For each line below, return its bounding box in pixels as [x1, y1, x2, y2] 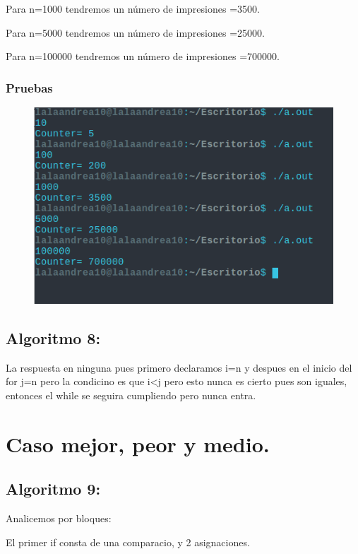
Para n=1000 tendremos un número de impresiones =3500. [6, 1, 260, 16]
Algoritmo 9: [6, 478, 101, 500]
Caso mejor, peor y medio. [6, 429, 270, 458]
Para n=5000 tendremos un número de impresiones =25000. [6, 25, 265, 40]
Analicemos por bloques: [6, 511, 112, 526]
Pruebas [6, 78, 53, 96]
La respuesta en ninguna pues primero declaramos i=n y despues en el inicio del [6, 360, 352, 375]
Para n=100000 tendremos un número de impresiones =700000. [6, 49, 280, 64]
